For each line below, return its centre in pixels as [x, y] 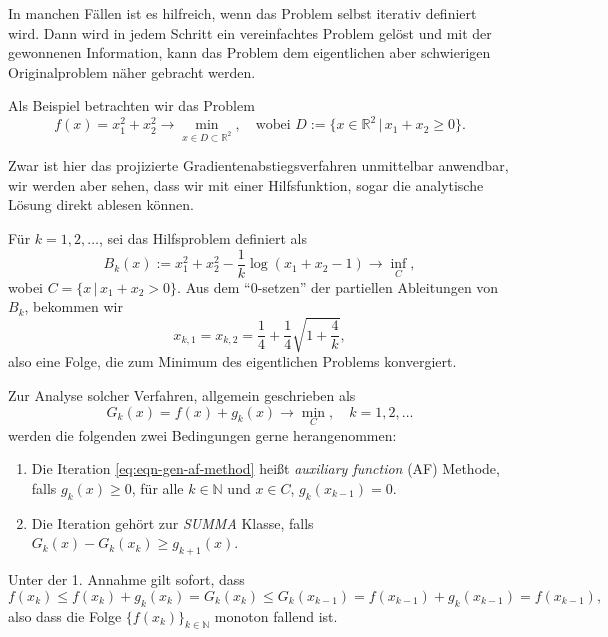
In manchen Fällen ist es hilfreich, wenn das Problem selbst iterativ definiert [242, 13]
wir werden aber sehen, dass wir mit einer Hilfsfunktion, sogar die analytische [246, 184]
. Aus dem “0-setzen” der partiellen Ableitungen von [338, 286]
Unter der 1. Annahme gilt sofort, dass [126, 579]
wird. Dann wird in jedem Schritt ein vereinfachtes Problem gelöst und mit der [250, 32]
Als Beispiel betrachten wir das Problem [131, 105]
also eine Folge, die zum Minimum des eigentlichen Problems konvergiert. [232, 361]
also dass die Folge [65, 615]
